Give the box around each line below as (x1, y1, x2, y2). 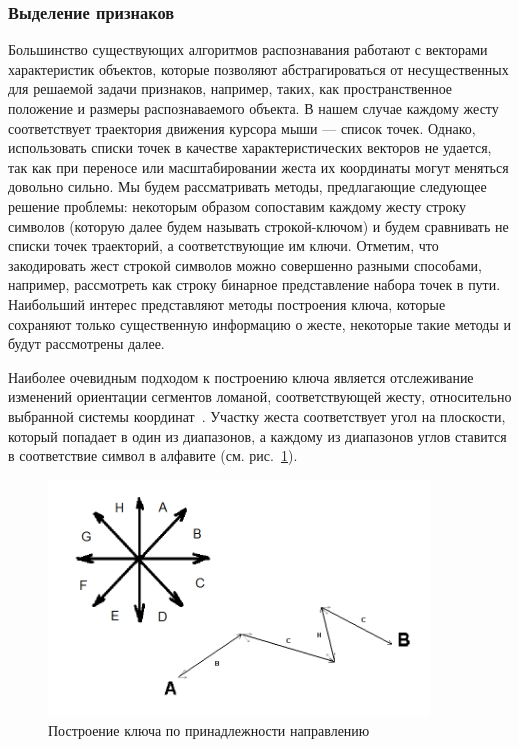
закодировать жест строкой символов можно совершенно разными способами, (8, 254, 482, 275)
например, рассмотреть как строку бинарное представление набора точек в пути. (8, 274, 501, 295)
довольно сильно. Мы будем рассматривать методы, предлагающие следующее (8, 176, 487, 197)
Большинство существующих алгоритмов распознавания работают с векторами (8, 39, 488, 60)
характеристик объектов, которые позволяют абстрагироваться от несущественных (8, 58, 509, 79)
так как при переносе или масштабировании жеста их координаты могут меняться (8, 156, 509, 177)
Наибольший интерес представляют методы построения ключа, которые (8, 293, 446, 314)
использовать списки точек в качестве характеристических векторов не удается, (8, 137, 492, 158)
